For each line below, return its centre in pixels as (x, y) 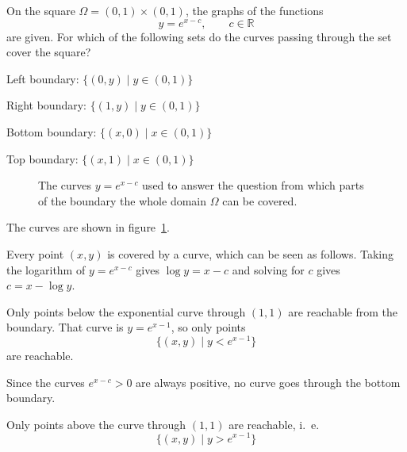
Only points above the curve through (96, 424)
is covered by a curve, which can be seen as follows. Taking (250, 254)
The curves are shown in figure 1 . (88, 227)
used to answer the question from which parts (253, 185)
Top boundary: (42, 158)
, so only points (208, 327)
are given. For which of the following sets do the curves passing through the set (199, 36)
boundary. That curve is (65, 327)
